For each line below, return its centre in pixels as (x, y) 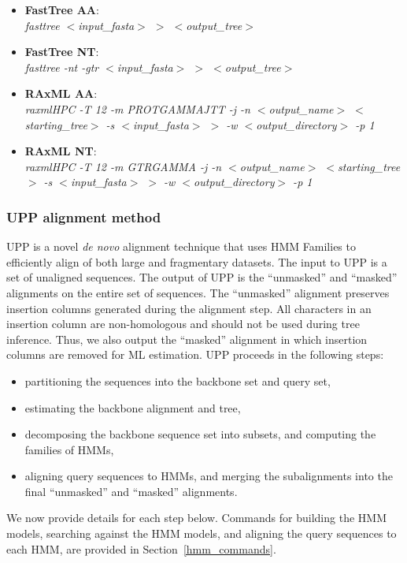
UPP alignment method (84, 216)
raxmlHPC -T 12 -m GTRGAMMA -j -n (123, 166)
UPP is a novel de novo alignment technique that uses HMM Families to (181, 246)
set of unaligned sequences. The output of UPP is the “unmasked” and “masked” (202, 277)
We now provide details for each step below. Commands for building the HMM (196, 518)
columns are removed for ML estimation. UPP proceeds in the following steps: (195, 354)
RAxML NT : (61, 151)
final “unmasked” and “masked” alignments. (131, 491)
